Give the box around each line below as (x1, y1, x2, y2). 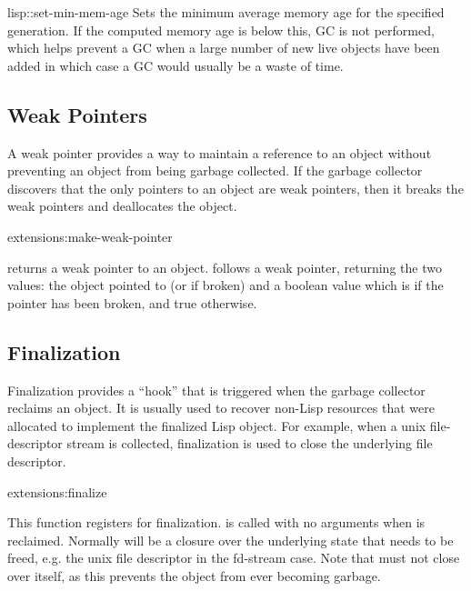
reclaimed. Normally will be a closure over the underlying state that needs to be (7, 530, 454, 549)
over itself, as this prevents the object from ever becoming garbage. (7, 566, 381, 585)
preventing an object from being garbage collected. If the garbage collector (7, 161, 423, 180)
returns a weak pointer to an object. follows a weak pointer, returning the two (7, 257, 442, 276)
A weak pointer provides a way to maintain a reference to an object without (7, 143, 432, 162)
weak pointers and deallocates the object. (7, 196, 237, 215)
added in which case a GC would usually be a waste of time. (7, 55, 344, 75)
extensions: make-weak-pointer (7, 226, 173, 245)
